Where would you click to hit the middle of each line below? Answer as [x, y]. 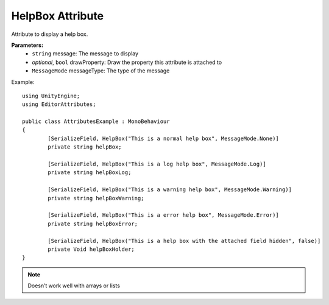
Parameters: [27, 45]
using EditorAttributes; [59, 104]
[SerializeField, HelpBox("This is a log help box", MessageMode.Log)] [157, 164]
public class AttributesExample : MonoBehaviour [96, 121]
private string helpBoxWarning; [96, 198]
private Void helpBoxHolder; [91, 249]
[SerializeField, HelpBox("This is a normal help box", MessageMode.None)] [164, 138]
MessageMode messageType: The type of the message [101, 71]
